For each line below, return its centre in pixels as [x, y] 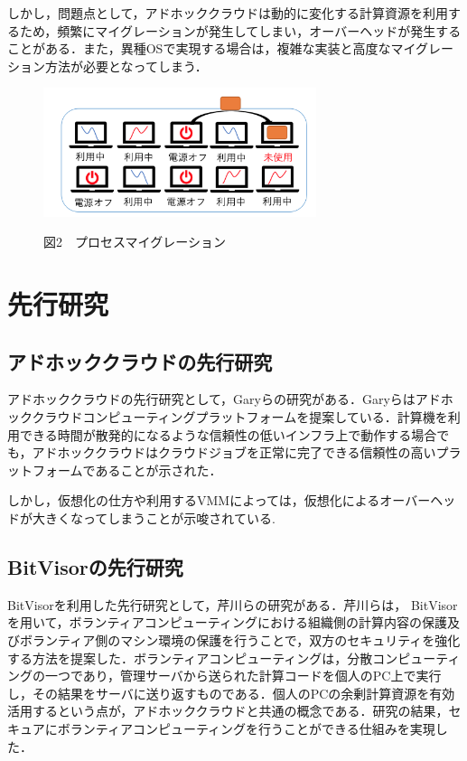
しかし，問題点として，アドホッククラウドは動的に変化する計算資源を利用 [228, 13]
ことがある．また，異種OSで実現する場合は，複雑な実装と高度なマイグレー [231, 48]
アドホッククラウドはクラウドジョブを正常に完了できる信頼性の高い [234, 452]
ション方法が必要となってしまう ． [107, 66]
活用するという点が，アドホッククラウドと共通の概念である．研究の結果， [228, 711]
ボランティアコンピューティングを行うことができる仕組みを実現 [246, 728]
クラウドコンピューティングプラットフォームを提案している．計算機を [240, 417]
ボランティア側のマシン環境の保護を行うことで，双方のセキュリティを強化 [240, 640]
